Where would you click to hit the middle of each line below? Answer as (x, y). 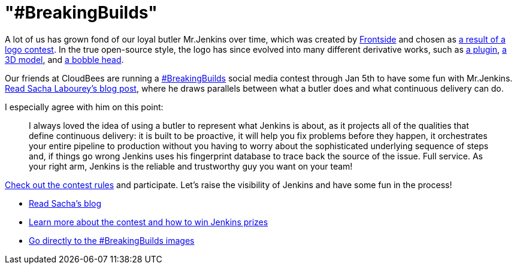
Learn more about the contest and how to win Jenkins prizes (149, 222)
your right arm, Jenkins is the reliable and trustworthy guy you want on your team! (191, 166)
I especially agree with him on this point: (84, 107)
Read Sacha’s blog (65, 203)
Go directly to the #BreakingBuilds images (112, 240)
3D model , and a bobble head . (64, 59)
